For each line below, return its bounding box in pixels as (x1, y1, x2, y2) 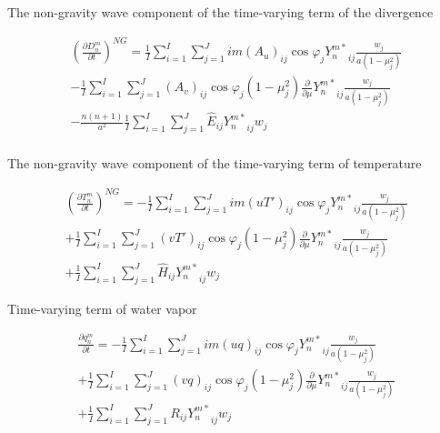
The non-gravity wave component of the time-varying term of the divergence (7, 3, 434, 21)
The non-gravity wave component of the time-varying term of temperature (7, 153, 422, 172)
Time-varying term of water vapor (7, 298, 197, 317)
